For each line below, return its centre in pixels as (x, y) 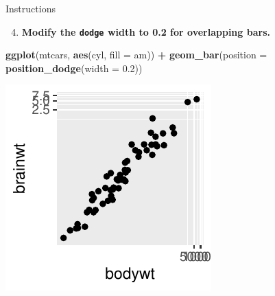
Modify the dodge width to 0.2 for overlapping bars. (146, 31)
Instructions (31, 8)
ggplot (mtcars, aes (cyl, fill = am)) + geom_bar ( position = (136, 55)
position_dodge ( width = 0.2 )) (74, 68)
